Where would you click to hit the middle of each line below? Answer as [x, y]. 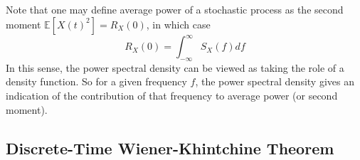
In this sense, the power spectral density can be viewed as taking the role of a [175, 67]
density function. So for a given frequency [96, 81]
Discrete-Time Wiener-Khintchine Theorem [170, 148]
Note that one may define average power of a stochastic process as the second [175, 9]
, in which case [178, 24]
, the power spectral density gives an [275, 81]
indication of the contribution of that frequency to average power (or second [172, 96]
